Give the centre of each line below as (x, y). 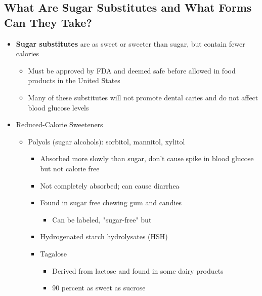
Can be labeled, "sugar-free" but (102, 219)
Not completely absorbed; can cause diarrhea (110, 185)
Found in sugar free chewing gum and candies (111, 202)
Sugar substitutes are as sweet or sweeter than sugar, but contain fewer (130, 43)
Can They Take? (48, 22)
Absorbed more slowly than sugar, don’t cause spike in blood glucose (147, 158)
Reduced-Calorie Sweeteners (59, 124)
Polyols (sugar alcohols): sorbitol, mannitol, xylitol (106, 141)
